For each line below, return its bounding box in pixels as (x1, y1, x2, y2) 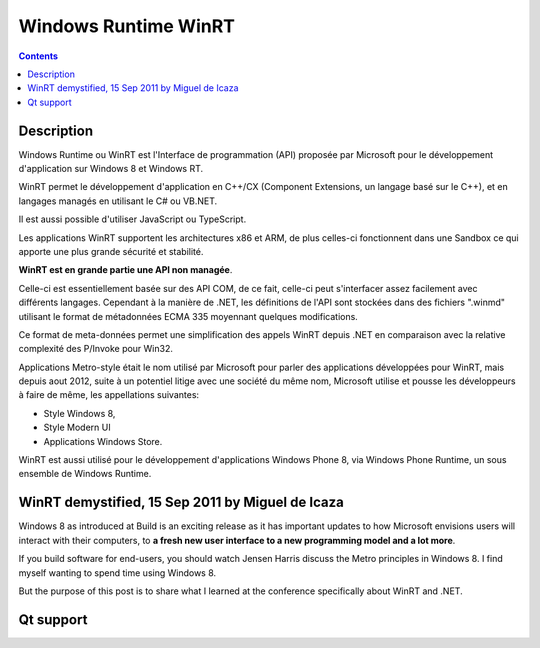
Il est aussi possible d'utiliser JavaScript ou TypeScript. (18, 213, 247, 225)
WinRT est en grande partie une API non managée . (18, 264, 233, 276)
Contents (18, 50, 59, 62)
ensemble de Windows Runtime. (18, 468, 152, 480)
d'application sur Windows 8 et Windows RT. (18, 163, 204, 175)
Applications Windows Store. (43, 435, 163, 447)
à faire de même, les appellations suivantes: (18, 389, 200, 401)
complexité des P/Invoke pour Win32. (18, 343, 174, 355)
